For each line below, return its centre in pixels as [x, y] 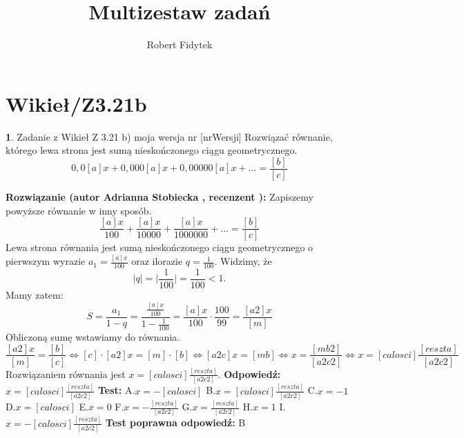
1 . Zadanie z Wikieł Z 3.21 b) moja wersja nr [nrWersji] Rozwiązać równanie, [169, 136]
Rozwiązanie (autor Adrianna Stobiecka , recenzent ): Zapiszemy [159, 196]
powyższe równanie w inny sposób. [79, 210]
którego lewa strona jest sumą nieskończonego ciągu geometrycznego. [152, 150]
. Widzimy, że [243, 261]
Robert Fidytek [180, 44]
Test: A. [116, 390]
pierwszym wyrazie [46, 261]
